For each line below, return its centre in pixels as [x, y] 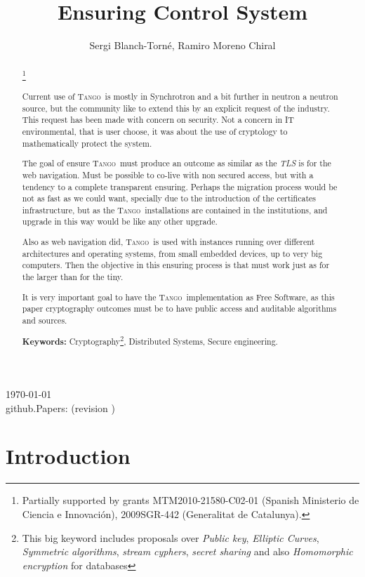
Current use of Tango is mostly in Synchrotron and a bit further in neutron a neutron [180, 97]
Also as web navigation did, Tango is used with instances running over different [168, 242]
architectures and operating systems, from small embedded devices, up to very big [172, 253]
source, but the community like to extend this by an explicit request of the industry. [176, 108]
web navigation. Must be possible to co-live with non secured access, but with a [168, 174]
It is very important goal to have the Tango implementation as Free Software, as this [178, 297]
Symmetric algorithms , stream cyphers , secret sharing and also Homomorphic [187, 551]
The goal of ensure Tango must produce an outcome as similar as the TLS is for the [177, 163]
